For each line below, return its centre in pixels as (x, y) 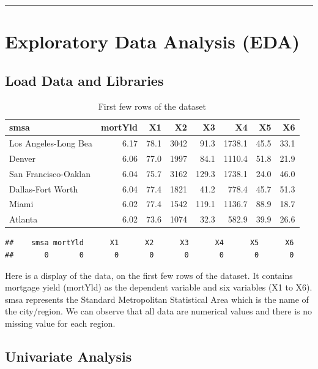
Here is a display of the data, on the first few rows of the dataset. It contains (149, 275)
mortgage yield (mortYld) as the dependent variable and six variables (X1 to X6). (159, 287)
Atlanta (24, 219)
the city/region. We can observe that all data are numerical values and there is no (159, 311)
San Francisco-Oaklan (50, 173)
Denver (23, 158)
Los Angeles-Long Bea (51, 143)
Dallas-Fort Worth (44, 188)
